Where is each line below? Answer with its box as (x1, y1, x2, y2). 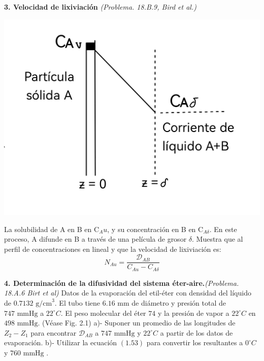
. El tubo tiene (54, 298, 101, 308)
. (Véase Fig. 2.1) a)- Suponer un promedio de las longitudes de (38, 317, 236, 328)
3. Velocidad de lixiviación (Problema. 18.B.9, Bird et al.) (4, 2, 196, 12)
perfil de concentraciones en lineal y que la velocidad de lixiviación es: (4, 243, 221, 254)
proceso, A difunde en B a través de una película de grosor (4, 234, 187, 244)
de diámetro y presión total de (131, 298, 226, 308)
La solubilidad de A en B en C (4, 223, 100, 234)
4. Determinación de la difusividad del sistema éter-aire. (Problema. (4, 277, 239, 288)
